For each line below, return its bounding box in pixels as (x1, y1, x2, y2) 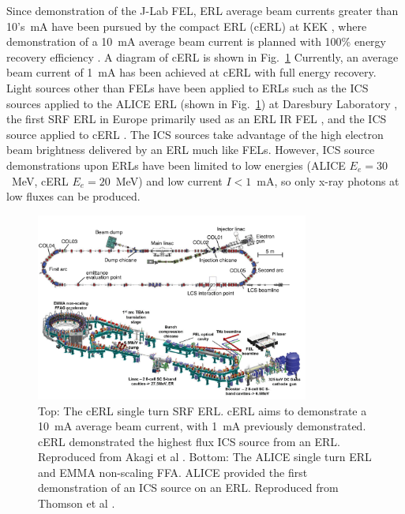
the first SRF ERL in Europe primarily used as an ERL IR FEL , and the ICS (6, 111, 387, 127)
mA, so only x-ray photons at (257, 172, 399, 189)
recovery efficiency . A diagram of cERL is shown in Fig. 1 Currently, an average (6, 48, 399, 65)
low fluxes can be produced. (6, 188, 141, 204)
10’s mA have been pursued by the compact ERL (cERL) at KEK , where (6, 17, 367, 34)
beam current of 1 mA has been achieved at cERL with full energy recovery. (6, 64, 377, 81)
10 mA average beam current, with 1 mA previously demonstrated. (38, 418, 366, 434)
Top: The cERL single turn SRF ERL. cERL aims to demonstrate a (38, 402, 367, 418)
